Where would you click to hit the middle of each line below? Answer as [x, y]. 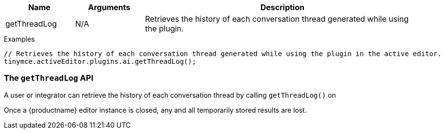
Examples [19, 39]
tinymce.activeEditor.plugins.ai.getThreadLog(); [100, 61]
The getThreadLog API [49, 78]
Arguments [109, 7]
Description [282, 7]
